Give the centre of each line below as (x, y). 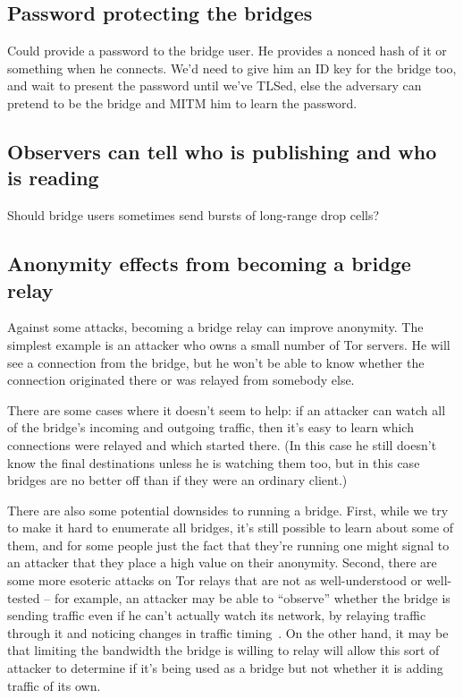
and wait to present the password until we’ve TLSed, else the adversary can (215, 85)
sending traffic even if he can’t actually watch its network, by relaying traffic (217, 615)
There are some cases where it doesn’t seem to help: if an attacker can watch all (227, 409)
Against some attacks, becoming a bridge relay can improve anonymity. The (215, 327)
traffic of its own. (54, 685)
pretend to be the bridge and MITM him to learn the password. (182, 102)
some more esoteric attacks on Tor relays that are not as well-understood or (215, 580)
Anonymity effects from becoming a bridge (209, 264)
